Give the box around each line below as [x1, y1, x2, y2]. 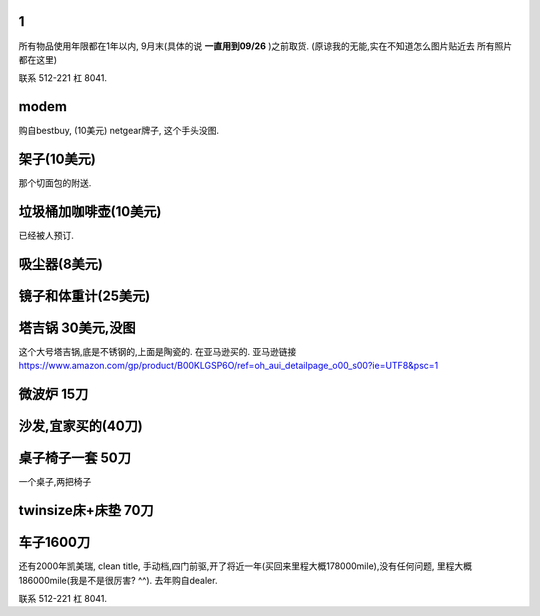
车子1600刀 [18, 534, 91, 551]
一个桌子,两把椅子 [18, 476, 92, 488]
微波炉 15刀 [18, 386, 89, 403]
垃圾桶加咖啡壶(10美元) [18, 203, 162, 220]
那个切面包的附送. [18, 177, 92, 189]
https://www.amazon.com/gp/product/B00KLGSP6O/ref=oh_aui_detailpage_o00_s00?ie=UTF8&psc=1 [18, 360, 439, 372]
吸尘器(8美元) [18, 255, 104, 272]
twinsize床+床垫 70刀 [18, 502, 154, 519]
